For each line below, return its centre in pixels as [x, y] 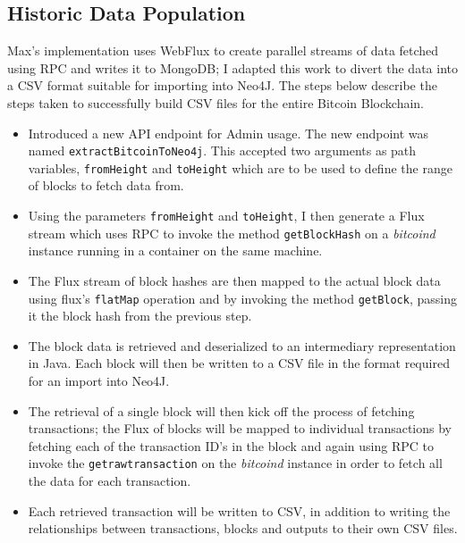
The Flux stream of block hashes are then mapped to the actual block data [234, 280]
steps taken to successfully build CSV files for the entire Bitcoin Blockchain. [216, 102]
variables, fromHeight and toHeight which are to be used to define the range [240, 167]
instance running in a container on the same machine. [175, 251]
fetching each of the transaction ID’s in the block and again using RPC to [231, 445]
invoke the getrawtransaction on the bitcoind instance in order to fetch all [235, 463]
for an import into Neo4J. [99, 381]
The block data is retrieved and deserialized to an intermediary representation [242, 345]
